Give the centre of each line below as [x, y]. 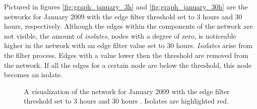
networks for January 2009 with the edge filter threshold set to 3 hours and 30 [123, 16]
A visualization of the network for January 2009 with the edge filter [127, 91]
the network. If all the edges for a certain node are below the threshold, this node [128, 65]
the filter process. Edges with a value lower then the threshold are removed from [126, 55]
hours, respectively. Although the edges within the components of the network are [128, 26]
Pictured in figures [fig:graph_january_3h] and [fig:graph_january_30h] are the [126, 6]
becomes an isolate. [33, 75]
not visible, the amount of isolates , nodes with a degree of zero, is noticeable [120, 35]
